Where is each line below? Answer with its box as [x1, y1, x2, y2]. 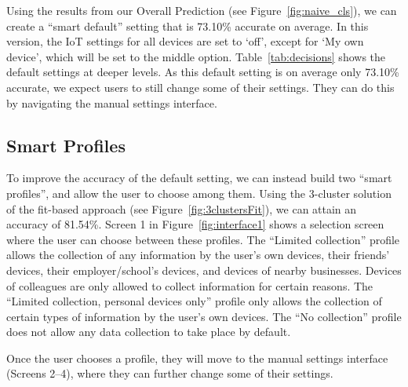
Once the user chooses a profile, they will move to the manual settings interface [6, 349, 388, 366]
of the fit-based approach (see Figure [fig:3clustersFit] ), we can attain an [6, 200, 357, 217]
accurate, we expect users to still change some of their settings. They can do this [6, 78, 395, 95]
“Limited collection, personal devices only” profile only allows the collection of [6, 293, 382, 309]
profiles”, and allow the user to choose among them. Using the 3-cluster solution [6, 184, 392, 201]
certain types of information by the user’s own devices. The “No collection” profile [6, 308, 402, 324]
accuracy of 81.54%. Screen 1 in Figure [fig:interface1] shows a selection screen [6, 216, 384, 232]
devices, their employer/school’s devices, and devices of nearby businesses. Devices [6, 261, 402, 278]
